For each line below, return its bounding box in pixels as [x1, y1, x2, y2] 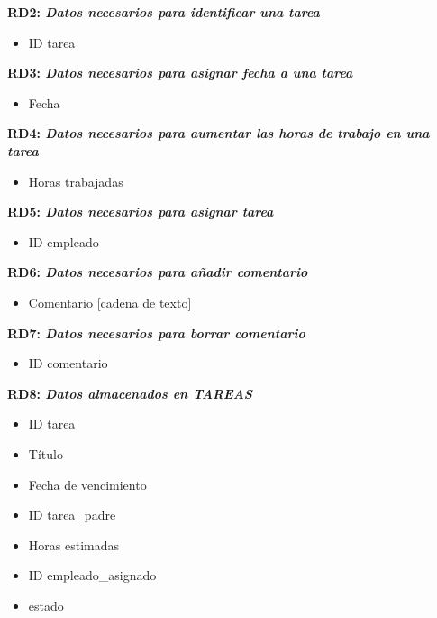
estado [28, 595, 64, 614]
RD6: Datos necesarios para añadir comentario [7, 263, 308, 281]
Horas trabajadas [28, 171, 123, 190]
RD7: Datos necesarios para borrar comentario [7, 323, 305, 342]
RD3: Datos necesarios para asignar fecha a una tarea [7, 63, 353, 82]
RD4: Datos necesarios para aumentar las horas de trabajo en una [7, 124, 430, 143]
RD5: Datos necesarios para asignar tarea [7, 202, 274, 221]
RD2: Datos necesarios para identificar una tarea [7, 3, 320, 21]
